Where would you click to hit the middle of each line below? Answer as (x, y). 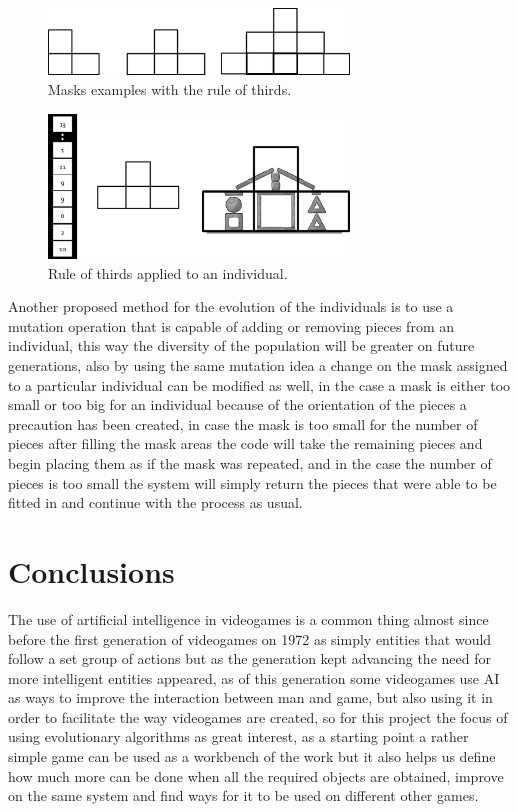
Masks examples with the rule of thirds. (170, 88)
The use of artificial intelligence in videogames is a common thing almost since (248, 618)
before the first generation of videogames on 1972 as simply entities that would (250, 638)
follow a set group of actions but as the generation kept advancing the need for (249, 658)
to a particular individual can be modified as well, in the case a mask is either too (259, 384)
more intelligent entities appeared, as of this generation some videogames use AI (254, 677)
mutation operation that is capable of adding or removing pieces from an (231, 325)
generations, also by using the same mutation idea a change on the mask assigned (258, 365)
